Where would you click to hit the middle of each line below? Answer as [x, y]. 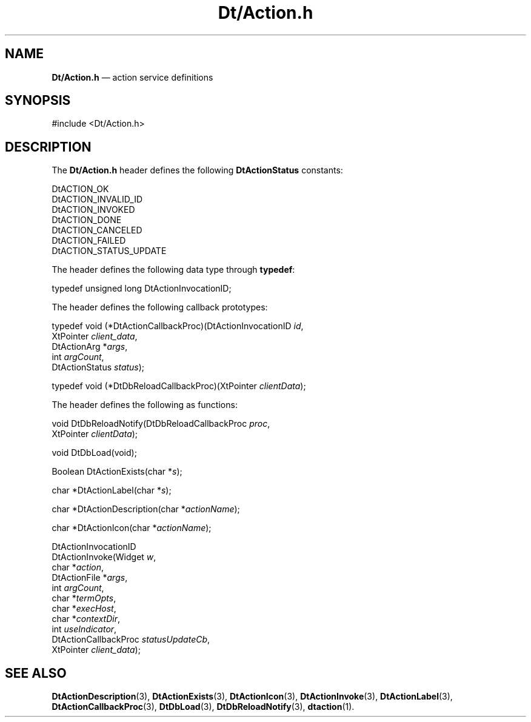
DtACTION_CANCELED [97, 230]
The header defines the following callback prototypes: [160, 307]
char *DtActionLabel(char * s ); [112, 490]
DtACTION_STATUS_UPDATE [109, 251]
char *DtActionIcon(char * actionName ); [132, 528]
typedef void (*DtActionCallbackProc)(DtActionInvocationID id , [178, 326]
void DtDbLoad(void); [94, 453]
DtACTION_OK [80, 189]
